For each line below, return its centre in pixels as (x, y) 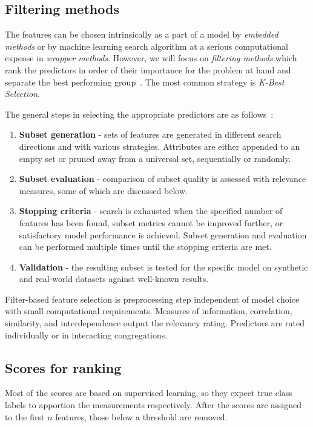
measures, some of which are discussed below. (103, 190)
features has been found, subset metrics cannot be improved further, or (151, 222)
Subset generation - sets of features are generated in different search (150, 134)
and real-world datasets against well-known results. (114, 279)
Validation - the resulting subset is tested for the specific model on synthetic (163, 267)
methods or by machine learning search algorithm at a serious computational (147, 46)
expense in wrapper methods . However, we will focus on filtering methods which (151, 58)
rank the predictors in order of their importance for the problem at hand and (148, 69)
